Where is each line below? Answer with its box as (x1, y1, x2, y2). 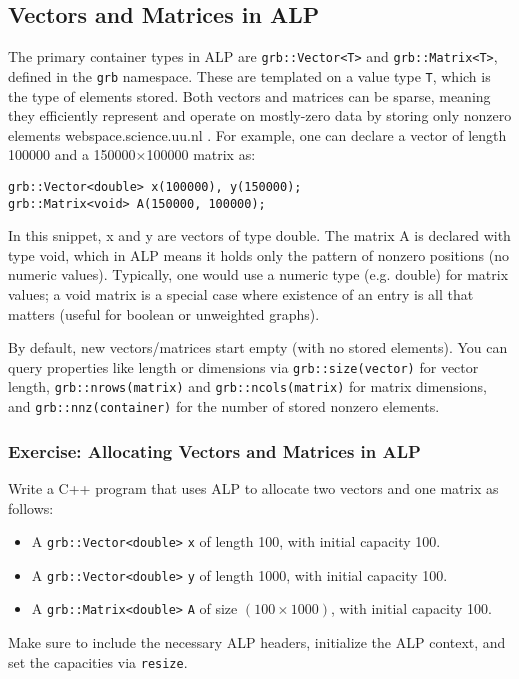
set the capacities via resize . (8, 651, 188, 672)
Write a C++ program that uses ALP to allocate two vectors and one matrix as (8, 477, 499, 498)
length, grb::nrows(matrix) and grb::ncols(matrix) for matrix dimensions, (8, 376, 487, 397)
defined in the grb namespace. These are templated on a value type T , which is (8, 65, 491, 86)
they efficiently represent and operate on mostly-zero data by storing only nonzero (8, 105, 512, 126)
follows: (8, 497, 54, 518)
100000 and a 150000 (8, 144, 136, 165)
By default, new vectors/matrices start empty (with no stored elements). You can (8, 337, 508, 358)
